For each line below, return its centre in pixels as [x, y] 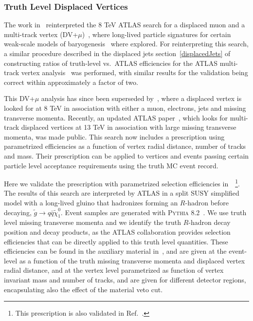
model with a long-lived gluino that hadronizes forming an [91, 202]
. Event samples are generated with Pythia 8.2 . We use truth [154, 212]
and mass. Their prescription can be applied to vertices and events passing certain [126, 155]
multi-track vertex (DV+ [41, 34]
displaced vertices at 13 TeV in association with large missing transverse [129, 127]
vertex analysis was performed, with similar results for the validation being [135, 72]
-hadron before [207, 202]
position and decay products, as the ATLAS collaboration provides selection [117, 231]
